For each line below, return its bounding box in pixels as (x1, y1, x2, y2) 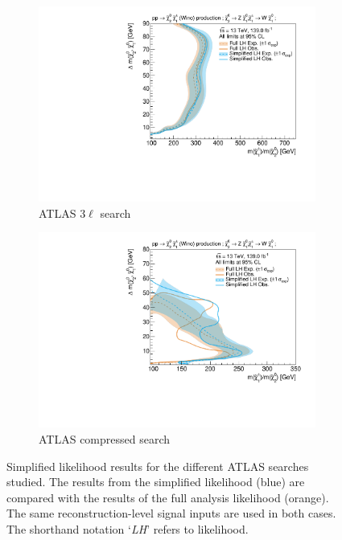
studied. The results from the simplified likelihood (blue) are (6, 473, 305, 490)
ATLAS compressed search (39, 431, 171, 447)
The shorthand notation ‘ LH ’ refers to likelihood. (6, 520, 249, 537)
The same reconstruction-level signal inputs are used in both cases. (6, 505, 336, 522)
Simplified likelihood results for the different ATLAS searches (6, 457, 309, 474)
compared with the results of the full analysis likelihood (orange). (6, 489, 329, 505)
